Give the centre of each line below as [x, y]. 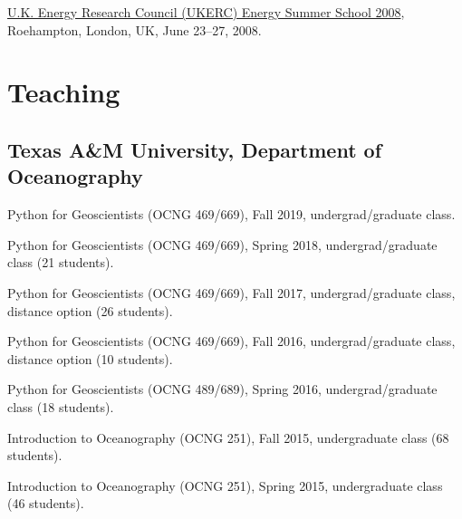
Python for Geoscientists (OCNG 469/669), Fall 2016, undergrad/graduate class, [231, 341]
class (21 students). [61, 262]
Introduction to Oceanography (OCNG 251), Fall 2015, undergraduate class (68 [228, 437]
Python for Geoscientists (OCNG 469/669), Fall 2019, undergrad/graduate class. [231, 214]
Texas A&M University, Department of [195, 149]
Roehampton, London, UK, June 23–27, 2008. [135, 29]
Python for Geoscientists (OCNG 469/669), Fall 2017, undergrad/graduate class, [231, 292]
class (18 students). [61, 406]
